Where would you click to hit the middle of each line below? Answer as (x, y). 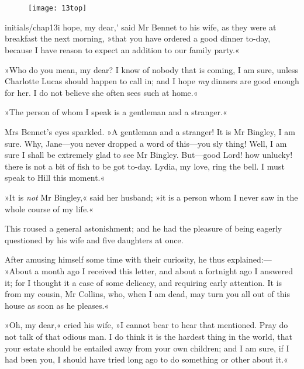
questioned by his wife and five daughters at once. (94, 239)
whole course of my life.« (49, 208)
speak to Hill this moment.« (55, 177)
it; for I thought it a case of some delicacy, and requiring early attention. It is (144, 282)
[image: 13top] (58, 8)
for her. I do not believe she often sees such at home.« (101, 92)
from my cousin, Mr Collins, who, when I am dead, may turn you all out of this (148, 294)
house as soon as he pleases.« (57, 305)
